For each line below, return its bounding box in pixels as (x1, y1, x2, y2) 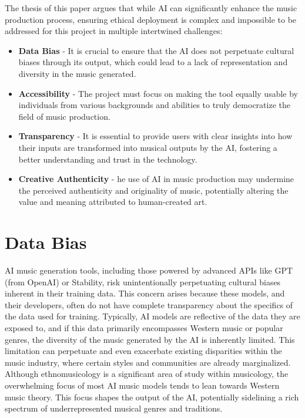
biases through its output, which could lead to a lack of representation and (18, 56, 288, 68)
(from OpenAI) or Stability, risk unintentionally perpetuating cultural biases (5, 275, 281, 288)
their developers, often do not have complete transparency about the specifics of (5, 298, 293, 311)
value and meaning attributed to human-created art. (18, 195, 207, 208)
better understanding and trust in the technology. (18, 153, 197, 165)
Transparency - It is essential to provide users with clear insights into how (18, 130, 293, 142)
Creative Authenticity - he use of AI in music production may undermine (18, 173, 294, 185)
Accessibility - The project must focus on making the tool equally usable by (18, 87, 299, 99)
